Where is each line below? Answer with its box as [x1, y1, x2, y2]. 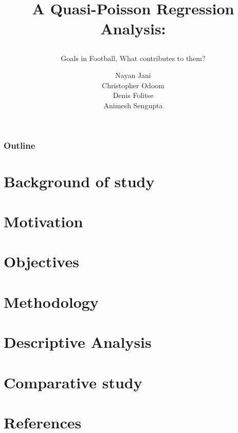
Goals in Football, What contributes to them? [61, 52, 206, 63]
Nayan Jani [115, 70, 151, 81]
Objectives [4, 251, 79, 272]
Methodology [4, 291, 99, 312]
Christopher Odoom [102, 80, 164, 90]
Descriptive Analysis [4, 331, 152, 352]
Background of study [4, 170, 155, 191]
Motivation [4, 211, 83, 232]
